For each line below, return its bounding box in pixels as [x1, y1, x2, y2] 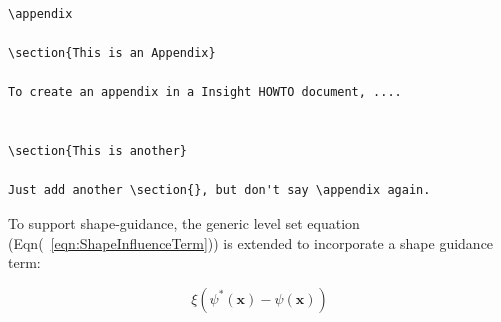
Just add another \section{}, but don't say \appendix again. [8, 183, 431, 198]
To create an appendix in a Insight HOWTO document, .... [8, 85, 402, 100]
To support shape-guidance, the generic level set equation [8, 212, 360, 233]
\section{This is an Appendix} [8, 46, 216, 61]
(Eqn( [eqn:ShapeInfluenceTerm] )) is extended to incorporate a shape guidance [8, 232, 494, 253]
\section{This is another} [8, 144, 187, 159]
